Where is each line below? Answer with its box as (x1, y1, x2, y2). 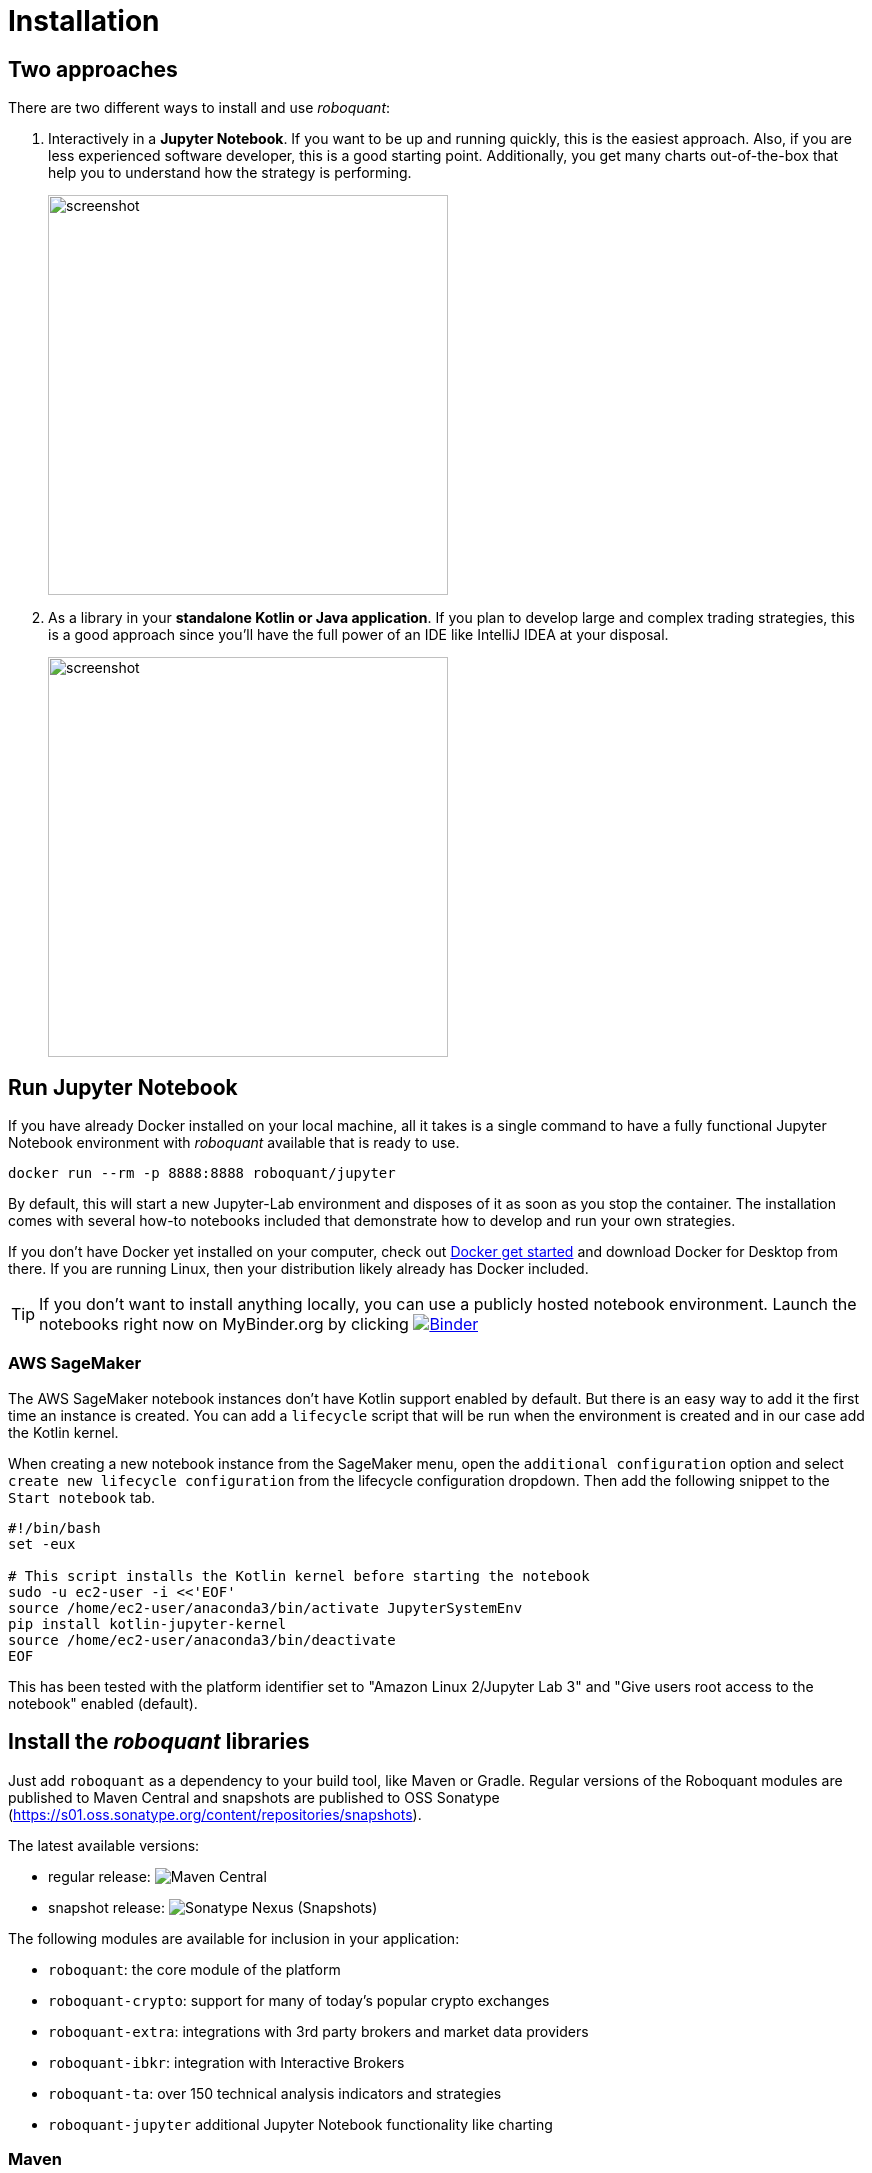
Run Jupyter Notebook (8, 1074, 238, 1100)
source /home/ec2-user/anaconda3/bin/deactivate (8, 1631, 396, 1648)
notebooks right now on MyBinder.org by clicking (39, 1314, 409, 1335)
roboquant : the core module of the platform (48, 1960, 341, 1978)
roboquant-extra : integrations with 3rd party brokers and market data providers (48, 2022, 589, 2040)
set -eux (8, 1535, 76, 1552)
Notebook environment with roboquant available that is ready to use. (8, 1134, 460, 1152)
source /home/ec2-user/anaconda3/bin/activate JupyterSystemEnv (8, 1599, 523, 1616)
